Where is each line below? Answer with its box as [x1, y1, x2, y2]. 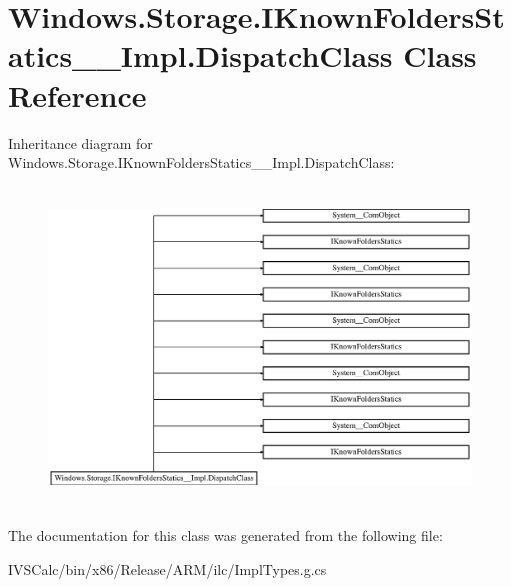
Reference [8, 74, 147, 115]
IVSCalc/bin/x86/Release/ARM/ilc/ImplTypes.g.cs [8, 558, 327, 579]
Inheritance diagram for [8, 132, 153, 153]
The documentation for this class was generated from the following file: [8, 524, 443, 545]
